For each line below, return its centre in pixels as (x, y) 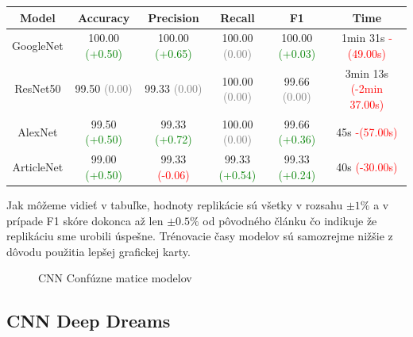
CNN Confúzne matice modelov (115, 278)
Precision (174, 17)
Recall (237, 17)
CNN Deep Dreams (89, 321)
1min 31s (363, 38)
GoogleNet (38, 46)
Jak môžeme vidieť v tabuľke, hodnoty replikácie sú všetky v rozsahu (175, 204)
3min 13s (367, 73)
